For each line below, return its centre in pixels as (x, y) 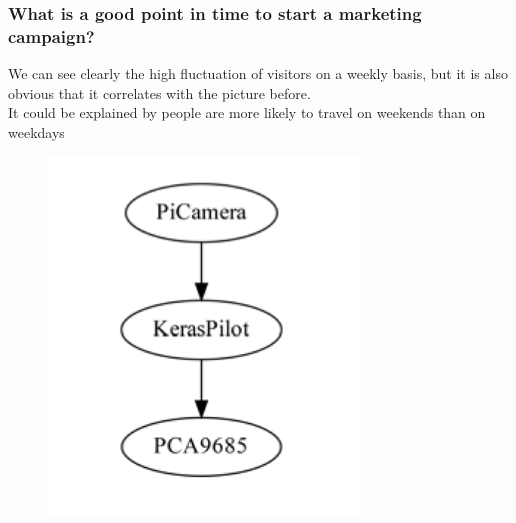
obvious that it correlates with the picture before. (159, 92)
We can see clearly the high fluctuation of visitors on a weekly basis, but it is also (258, 73)
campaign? (51, 35)
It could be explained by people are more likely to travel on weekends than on (247, 112)
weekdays (36, 131)
